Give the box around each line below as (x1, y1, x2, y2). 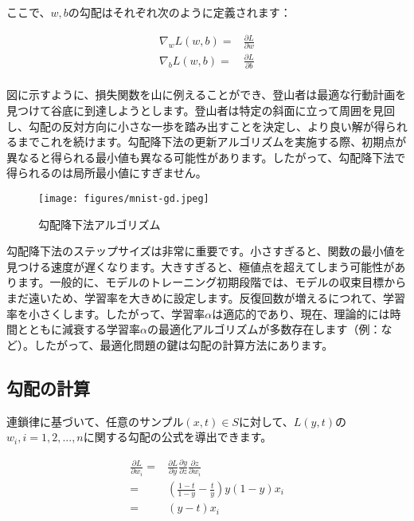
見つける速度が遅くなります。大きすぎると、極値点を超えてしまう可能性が (6, 258, 395, 274)
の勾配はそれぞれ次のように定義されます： (68, 4, 291, 20)
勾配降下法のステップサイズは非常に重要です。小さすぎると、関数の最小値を (6, 243, 406, 259)
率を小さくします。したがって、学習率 (6, 305, 205, 322)
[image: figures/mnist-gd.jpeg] (38, 192, 209, 204)
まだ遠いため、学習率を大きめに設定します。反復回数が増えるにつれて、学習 (6, 289, 406, 306)
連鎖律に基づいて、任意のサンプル (6, 412, 184, 429)
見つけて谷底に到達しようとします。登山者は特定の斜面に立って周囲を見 (6, 101, 384, 118)
